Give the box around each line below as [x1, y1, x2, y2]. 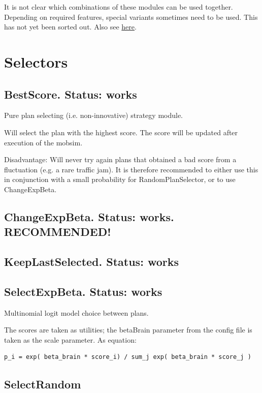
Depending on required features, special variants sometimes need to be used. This [4, 11, 258, 22]
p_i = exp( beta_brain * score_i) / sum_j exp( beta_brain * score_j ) [4, 353, 251, 361]
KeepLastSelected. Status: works [4, 254, 179, 269]
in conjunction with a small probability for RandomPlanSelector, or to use [4, 174, 236, 185]
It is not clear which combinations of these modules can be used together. [4, 2, 233, 12]
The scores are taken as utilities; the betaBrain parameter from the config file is [4, 324, 252, 335]
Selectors [4, 51, 68, 72]
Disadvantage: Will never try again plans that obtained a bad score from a [4, 154, 237, 165]
